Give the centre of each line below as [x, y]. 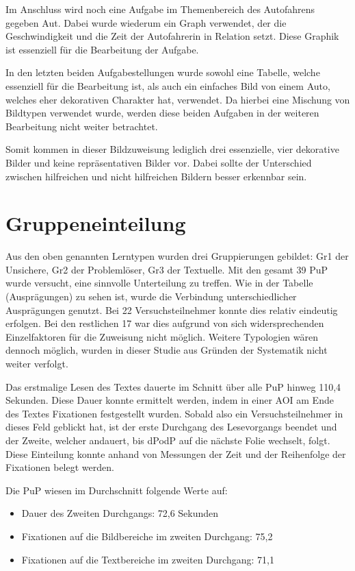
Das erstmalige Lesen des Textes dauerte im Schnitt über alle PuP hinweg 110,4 [173, 386]
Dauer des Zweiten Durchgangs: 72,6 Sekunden [120, 513]
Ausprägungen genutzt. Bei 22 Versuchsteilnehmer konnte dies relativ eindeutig [172, 309]
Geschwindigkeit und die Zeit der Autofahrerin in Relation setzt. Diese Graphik [172, 36]
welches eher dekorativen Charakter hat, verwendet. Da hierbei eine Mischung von [178, 99]
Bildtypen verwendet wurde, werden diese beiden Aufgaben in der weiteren [162, 113]
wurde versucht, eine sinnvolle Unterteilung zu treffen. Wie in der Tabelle [159, 283]
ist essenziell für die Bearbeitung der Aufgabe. [102, 49]
